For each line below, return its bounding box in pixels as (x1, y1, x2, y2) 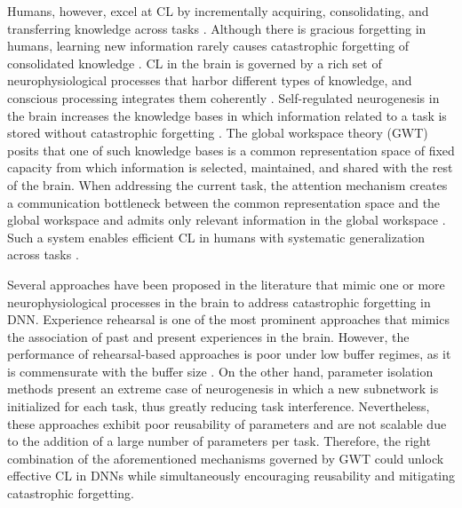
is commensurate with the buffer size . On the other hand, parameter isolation (7, 361, 434, 380)
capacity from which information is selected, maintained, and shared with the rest (7, 158, 453, 177)
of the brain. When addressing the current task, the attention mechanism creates (7, 175, 448, 194)
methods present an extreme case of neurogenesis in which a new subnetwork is (7, 379, 439, 398)
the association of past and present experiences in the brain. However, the (7, 327, 410, 345)
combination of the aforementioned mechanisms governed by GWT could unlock (7, 448, 444, 467)
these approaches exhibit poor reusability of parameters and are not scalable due (7, 414, 447, 433)
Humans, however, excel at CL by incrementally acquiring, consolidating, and (7, 2, 429, 20)
